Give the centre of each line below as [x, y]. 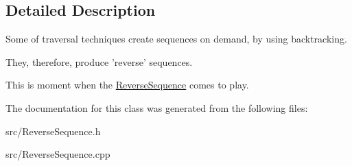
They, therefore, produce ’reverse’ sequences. [99, 61]
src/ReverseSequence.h [53, 131]
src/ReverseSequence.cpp [58, 154]
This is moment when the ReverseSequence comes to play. [127, 85]
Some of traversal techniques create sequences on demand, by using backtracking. [176, 39]
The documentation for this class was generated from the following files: [157, 107]
